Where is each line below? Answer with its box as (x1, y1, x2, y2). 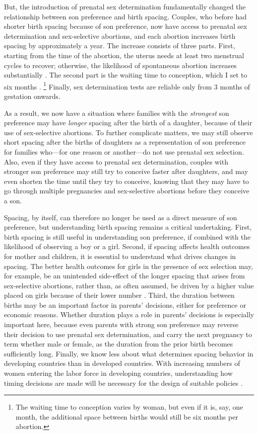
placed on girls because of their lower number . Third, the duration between (4, 290, 235, 300)
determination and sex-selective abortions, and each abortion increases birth (4, 30, 236, 41)
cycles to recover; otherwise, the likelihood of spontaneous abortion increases (4, 60, 237, 70)
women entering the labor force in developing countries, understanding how (4, 368, 233, 378)
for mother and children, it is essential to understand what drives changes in (4, 251, 236, 261)
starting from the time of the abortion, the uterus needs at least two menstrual (4, 50, 244, 60)
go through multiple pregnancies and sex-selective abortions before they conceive (4, 185, 250, 196)
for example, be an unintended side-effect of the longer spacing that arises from (4, 270, 245, 281)
